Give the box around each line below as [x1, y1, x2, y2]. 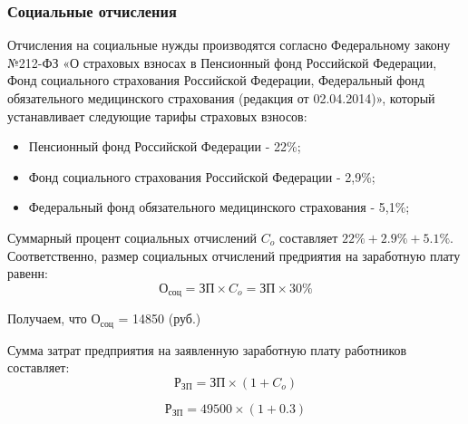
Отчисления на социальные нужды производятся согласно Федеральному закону [7, 35, 451, 54]
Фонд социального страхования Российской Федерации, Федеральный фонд [7, 71, 424, 90]
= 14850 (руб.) [118, 309, 201, 328]
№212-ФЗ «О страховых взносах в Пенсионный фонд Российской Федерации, [7, 53, 437, 72]
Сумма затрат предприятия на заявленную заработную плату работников [7, 340, 407, 359]
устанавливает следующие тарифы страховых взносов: [7, 106, 307, 125]
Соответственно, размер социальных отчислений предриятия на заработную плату [7, 246, 461, 265]
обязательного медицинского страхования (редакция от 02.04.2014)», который [7, 89, 435, 107]
